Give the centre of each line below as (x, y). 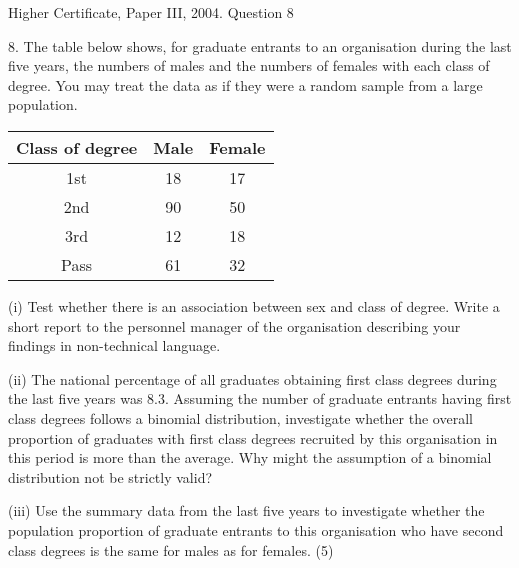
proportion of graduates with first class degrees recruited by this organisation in (253, 437)
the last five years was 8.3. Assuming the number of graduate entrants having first (260, 398)
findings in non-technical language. (114, 345)
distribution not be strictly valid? (110, 476)
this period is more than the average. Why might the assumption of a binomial (250, 457)
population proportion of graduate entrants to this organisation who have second (256, 529)
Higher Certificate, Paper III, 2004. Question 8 (151, 12)
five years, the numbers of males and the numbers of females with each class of (249, 65)
